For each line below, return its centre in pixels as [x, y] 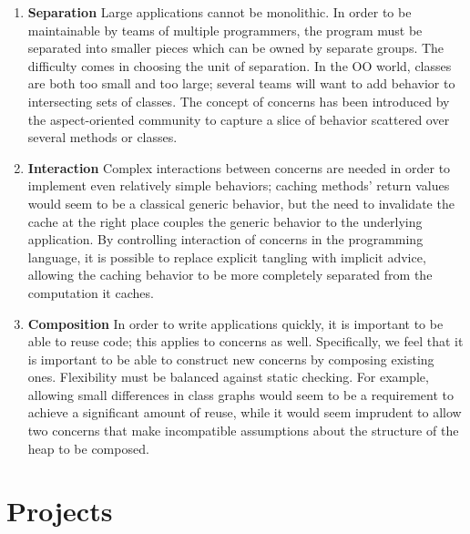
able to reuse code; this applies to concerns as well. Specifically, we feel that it [245, 341]
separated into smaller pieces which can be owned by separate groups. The [236, 48]
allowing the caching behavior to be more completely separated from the [230, 275]
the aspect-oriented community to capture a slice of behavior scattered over [239, 119]
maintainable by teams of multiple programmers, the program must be [225, 30]
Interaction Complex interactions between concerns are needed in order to [239, 167]
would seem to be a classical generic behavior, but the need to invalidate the [241, 203]
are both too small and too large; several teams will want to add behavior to [241, 83]
